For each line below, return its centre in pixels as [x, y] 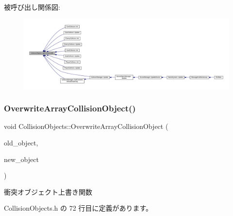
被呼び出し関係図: [32, 7]
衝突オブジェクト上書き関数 [48, 191]
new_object [21, 159]
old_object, [21, 142]
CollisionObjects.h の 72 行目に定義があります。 [78, 208]
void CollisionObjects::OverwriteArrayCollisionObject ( [86, 126]
